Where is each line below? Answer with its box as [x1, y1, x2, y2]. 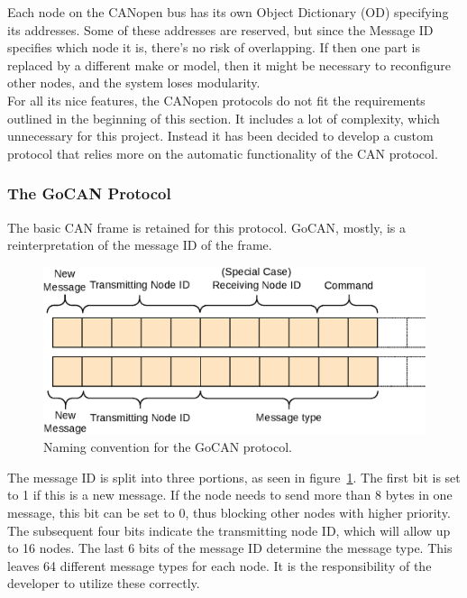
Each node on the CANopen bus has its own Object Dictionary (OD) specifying [7, 3, 449, 21]
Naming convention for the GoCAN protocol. [43, 437, 292, 456]
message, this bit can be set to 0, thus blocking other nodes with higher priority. [7, 503, 451, 522]
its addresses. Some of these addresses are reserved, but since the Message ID [7, 20, 434, 39]
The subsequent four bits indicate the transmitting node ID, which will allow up [7, 520, 451, 539]
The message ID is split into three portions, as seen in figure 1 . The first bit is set [7, 467, 461, 486]
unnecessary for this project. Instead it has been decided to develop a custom [7, 126, 434, 145]
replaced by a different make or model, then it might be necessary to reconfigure [7, 55, 451, 74]
